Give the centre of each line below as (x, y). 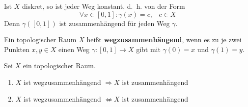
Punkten (17, 49)
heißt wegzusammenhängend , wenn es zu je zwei (164, 40)
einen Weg (74, 49)
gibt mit (148, 49)
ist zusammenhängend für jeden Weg (114, 23)
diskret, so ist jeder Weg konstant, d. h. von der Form (103, 6)
